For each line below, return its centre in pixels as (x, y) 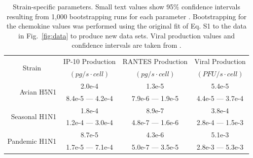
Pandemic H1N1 (32, 141)
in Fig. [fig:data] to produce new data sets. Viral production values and (126, 35)
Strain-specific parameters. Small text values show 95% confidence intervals (127, 6)
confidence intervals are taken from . (126, 45)
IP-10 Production (90, 61)
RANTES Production (155, 61)
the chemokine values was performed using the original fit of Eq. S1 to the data (126, 26)
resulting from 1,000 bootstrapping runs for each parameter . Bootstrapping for (126, 16)
